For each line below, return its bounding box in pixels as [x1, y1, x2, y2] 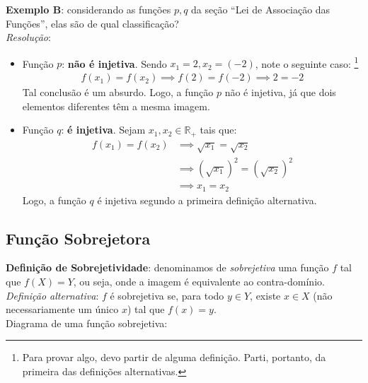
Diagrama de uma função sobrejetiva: [6, 315, 168, 330]
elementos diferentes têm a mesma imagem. [22, 98, 210, 113]
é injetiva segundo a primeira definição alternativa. [97, 192, 317, 207]
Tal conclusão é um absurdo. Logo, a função [22, 85, 214, 100]
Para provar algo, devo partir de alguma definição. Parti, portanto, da [22, 350, 326, 365]
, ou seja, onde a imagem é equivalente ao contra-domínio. [73, 273, 325, 288]
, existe [250, 288, 281, 302]
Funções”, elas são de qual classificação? [6, 16, 179, 30]
